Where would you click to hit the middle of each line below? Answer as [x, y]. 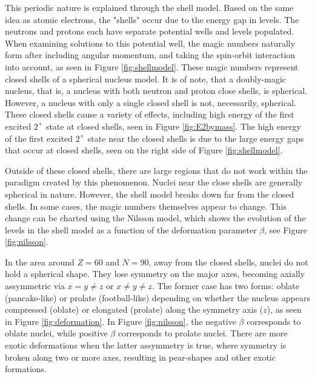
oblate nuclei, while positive [56, 333]
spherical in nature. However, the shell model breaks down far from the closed [150, 194]
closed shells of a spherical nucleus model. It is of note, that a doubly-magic [146, 78]
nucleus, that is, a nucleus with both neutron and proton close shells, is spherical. [156, 91]
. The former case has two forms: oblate [225, 286]
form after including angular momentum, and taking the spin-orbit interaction [150, 55]
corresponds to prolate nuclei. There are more [203, 333]
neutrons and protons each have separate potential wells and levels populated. [150, 31]
